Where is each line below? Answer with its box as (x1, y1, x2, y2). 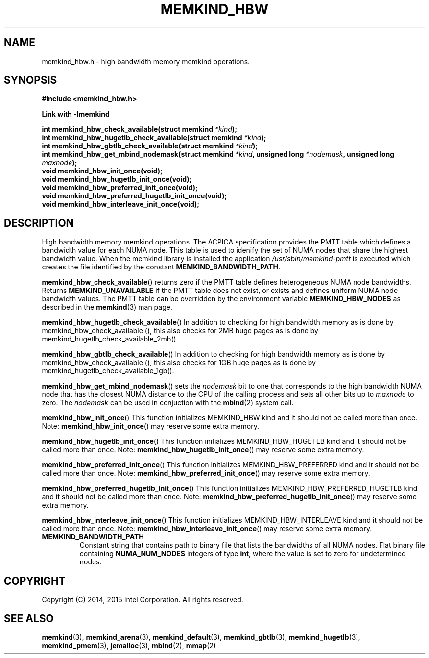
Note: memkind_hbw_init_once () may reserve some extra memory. (42, 422, 260, 431)
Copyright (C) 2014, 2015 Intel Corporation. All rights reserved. (42, 595, 243, 604)
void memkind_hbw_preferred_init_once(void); (42, 183, 198, 192)
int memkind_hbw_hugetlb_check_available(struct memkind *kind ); (42, 133, 266, 142)
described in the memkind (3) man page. (42, 303, 172, 312)
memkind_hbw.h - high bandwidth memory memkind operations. (42, 57, 250, 66)
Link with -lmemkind (42, 110, 110, 119)
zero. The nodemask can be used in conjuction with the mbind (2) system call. (42, 398, 294, 407)
